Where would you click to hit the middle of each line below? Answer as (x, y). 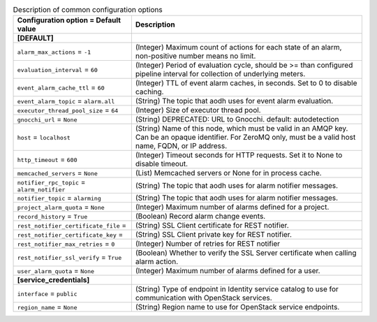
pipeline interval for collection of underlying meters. (220, 74)
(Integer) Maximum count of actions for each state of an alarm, (238, 47)
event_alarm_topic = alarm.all (66, 101)
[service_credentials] (53, 280)
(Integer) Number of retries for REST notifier (208, 244)
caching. (149, 92)
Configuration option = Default (69, 20)
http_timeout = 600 (47, 159)
